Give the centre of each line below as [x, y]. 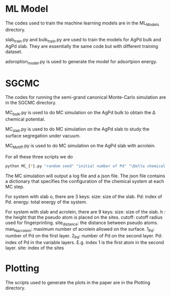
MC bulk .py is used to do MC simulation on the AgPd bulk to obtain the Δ [80, 113]
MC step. [15, 186]
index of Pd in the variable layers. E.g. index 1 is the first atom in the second [85, 242]
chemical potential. [25, 119]
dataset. [14, 51]
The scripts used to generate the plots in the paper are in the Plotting [78, 282]
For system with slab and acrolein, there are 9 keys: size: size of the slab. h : [86, 211]
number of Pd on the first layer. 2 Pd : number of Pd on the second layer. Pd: [84, 236]
